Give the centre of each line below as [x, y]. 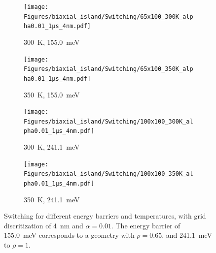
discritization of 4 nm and [44, 225]
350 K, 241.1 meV [52, 199]
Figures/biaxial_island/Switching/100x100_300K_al [108, 121]
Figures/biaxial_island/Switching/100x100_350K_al [108, 174]
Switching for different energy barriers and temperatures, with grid [105, 216]
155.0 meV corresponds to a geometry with [69, 235]
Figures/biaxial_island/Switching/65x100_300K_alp [108, 16]
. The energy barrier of [146, 225]
